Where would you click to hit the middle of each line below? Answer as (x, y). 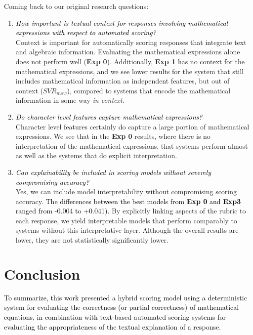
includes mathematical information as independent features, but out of (123, 81)
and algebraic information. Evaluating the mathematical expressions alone (128, 52)
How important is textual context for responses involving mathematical (122, 22)
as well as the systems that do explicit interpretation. (96, 155)
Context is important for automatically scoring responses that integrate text (131, 42)
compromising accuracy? (52, 182)
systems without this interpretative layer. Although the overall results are (127, 230)
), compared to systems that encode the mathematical (149, 90)
